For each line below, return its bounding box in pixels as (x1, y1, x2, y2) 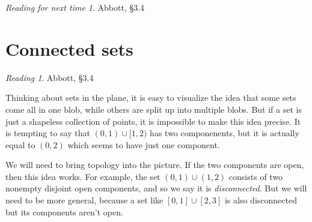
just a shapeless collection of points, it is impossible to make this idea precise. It (5, 115, 301, 127)
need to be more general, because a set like (5, 194, 164, 206)
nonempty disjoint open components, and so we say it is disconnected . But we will (5, 182, 307, 194)
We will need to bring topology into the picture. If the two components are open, (5, 158, 304, 171)
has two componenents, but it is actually (150, 127, 299, 139)
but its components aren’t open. (5, 205, 123, 218)
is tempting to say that (5, 127, 90, 139)
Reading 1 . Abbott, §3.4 (5, 71, 94, 83)
